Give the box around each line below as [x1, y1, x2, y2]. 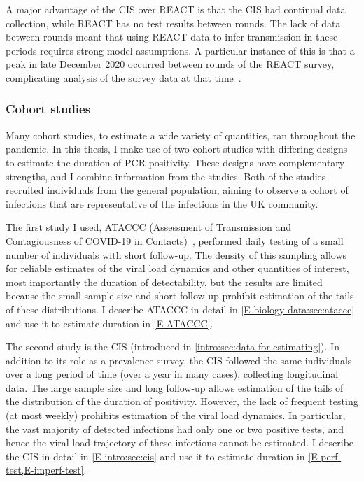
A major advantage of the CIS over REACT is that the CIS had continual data [6, 2, 346, 16]
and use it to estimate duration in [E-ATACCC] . [6, 316, 213, 330]
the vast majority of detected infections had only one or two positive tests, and [6, 421, 344, 436]
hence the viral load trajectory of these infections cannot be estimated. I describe [6, 435, 354, 450]
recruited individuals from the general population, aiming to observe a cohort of [6, 183, 349, 197]
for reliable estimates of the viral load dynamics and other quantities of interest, [6, 261, 349, 276]
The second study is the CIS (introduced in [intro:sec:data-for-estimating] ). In [6, 339, 339, 354]
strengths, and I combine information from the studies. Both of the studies [6, 169, 326, 183]
